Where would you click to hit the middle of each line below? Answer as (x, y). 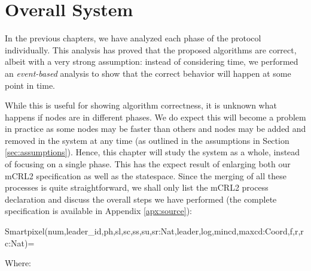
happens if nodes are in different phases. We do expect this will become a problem (155, 117)
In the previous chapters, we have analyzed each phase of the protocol (133, 38)
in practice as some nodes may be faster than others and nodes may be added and (155, 129)
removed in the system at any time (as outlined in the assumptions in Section (147, 140)
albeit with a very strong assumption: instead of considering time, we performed (152, 61)
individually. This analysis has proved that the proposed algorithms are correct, (151, 49)
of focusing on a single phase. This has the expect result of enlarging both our (148, 164)
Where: (18, 263)
